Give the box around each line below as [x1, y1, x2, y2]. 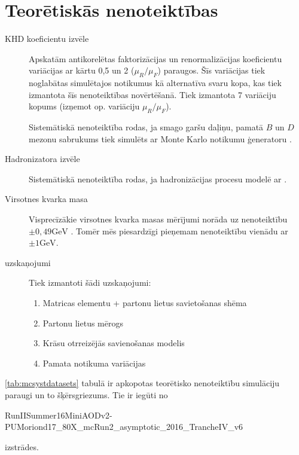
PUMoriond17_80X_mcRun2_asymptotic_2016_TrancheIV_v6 [5, 420, 243, 433]
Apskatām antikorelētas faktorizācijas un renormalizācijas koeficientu [29, 52, 282, 65]
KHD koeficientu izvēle [5, 32, 89, 45]
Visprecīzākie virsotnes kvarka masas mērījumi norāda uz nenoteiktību [29, 213, 288, 225]
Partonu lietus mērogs [42, 316, 124, 329]
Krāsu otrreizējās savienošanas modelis [42, 337, 185, 349]
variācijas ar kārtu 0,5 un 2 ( [29, 64, 135, 77]
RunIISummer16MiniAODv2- [5, 408, 112, 421]
